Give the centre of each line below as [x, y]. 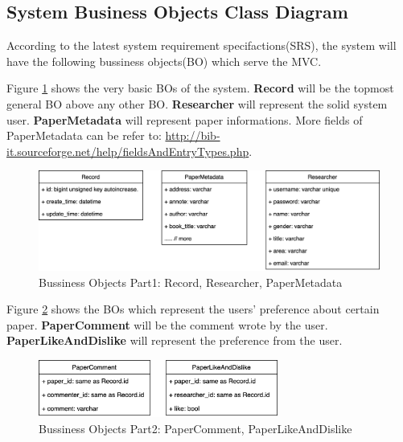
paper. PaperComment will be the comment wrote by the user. [167, 324]
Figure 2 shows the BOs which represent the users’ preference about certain [193, 309]
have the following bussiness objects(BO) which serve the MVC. [164, 61]
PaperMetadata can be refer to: [84, 135]
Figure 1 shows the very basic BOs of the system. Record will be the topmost [200, 88]
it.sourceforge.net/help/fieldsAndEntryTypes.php [128, 151]
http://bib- [193, 135]
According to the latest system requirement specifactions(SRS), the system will [201, 45]
